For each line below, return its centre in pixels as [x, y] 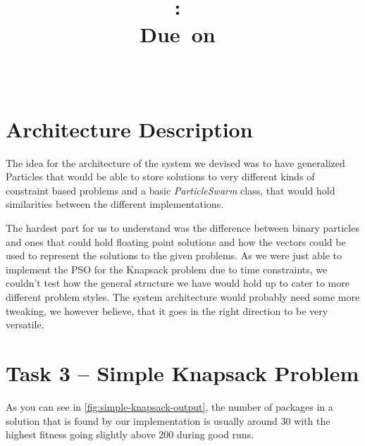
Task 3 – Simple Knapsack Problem [182, 373]
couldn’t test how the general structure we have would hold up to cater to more [178, 283]
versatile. [25, 324]
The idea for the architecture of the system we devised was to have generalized [175, 162]
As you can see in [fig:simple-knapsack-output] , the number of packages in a [169, 406]
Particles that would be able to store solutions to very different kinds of [160, 176]
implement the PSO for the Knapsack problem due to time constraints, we [167, 269]
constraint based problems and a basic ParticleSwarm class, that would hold [171, 190]
